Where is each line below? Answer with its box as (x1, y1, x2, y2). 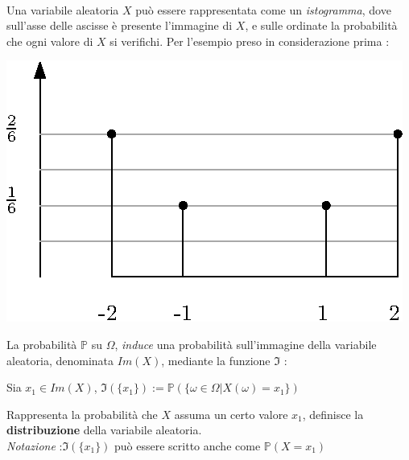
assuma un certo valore (174, 405, 288, 422)
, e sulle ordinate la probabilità (245, 17, 398, 34)
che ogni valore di (6, 32, 93, 49)
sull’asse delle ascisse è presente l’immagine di (6, 17, 233, 34)
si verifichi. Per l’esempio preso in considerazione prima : (109, 32, 390, 49)
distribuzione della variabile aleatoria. (6, 421, 202, 438)
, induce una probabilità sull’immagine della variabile (114, 335, 377, 352)
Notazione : (6, 437, 63, 454)
